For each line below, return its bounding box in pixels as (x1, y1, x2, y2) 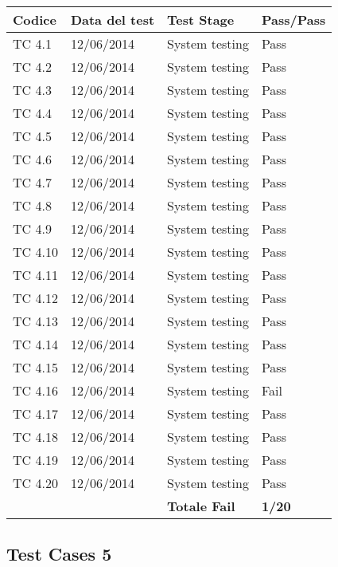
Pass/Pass (261, 10, 326, 29)
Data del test (70, 10, 155, 29)
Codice (13, 10, 56, 29)
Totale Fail (167, 497, 235, 515)
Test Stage (167, 10, 235, 29)
